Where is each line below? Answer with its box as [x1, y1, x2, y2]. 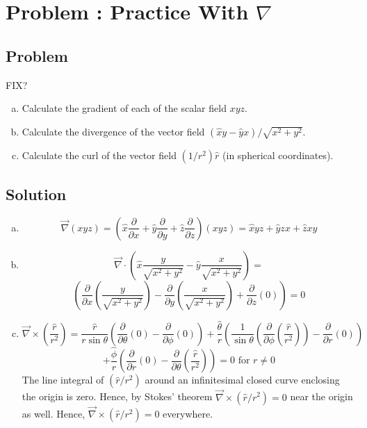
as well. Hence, [22, 406, 85, 420]
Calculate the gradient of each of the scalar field [22, 101, 227, 115]
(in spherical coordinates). [222, 147, 334, 162]
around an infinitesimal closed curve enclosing [145, 372, 340, 387]
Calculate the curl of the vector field [22, 147, 177, 162]
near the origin [290, 389, 353, 404]
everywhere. [163, 406, 213, 420]
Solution [6, 183, 67, 205]
